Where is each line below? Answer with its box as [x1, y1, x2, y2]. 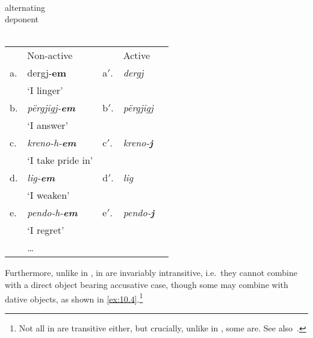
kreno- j [123, 136, 153, 150]
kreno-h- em [27, 136, 76, 150]
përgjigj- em [27, 101, 75, 115]
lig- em [27, 171, 55, 185]
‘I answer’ [27, 118, 69, 133]
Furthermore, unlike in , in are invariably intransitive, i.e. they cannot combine [5, 266, 297, 279]
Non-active [27, 48, 73, 63]
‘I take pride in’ [27, 153, 93, 167]
